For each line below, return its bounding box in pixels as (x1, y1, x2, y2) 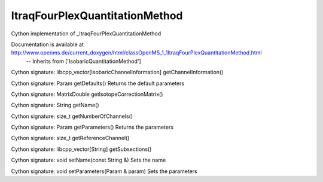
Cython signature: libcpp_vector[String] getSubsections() (11, 145, 152, 153)
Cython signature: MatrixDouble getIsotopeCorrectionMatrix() (11, 90, 163, 98)
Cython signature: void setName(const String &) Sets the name (11, 156, 166, 164)
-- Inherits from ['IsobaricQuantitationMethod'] (26, 57, 142, 65)
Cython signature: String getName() (11, 102, 99, 109)
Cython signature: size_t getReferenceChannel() (11, 135, 130, 142)
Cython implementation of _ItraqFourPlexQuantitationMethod (11, 30, 161, 37)
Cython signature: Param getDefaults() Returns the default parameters (11, 80, 185, 87)
